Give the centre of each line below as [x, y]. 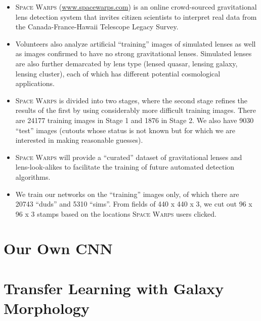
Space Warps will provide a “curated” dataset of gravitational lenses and [129, 157]
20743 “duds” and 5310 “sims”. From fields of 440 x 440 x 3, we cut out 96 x [134, 204]
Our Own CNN [58, 248]
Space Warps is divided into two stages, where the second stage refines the [132, 100]
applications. [35, 83]
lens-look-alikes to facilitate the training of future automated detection [125, 167]
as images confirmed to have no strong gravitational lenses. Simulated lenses [134, 53]
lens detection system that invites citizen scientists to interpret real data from [136, 16]
